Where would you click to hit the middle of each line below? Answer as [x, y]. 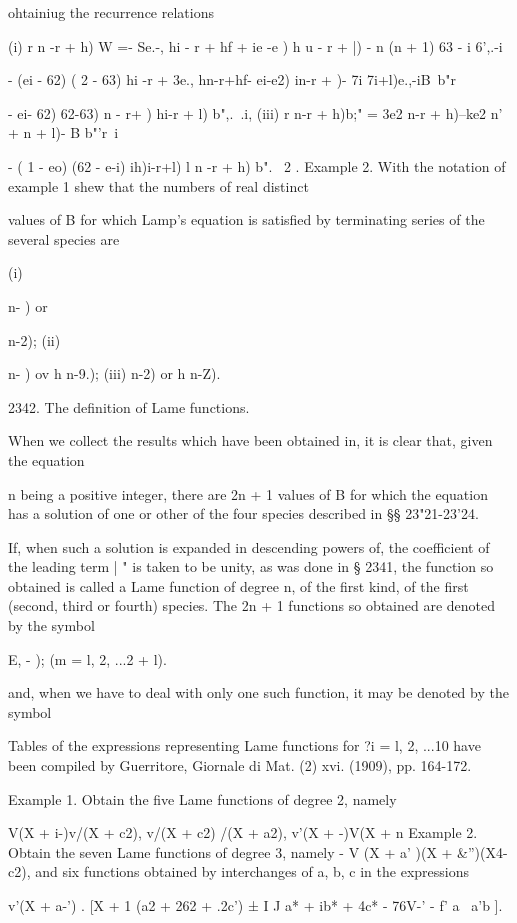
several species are [64, 238]
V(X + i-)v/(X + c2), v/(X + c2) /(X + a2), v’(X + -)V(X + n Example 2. [243, 832]
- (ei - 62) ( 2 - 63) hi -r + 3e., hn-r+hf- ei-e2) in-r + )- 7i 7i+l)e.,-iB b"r [232, 79]
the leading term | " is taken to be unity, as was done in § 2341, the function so [251, 566]
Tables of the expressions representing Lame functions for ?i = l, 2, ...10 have [244, 745]
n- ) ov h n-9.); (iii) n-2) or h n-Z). [114, 373]
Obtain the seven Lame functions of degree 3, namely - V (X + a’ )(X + [230, 851]
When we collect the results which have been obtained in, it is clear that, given [250, 440]
